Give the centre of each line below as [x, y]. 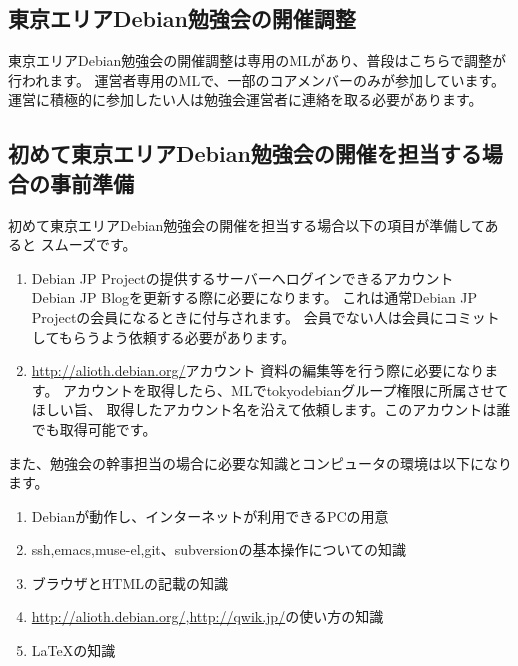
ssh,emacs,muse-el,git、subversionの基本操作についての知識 [218, 549]
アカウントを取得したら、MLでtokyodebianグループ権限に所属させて [286, 389]
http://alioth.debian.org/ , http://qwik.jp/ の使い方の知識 [207, 616]
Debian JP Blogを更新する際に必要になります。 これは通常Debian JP [254, 297]
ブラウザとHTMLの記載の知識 [129, 582]
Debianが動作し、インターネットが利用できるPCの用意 [210, 515]
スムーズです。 [88, 244]
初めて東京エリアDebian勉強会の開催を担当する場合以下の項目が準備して [246, 224]
